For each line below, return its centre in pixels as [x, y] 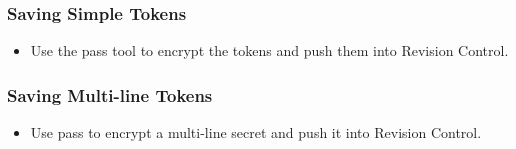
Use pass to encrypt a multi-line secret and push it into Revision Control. [256, 132]
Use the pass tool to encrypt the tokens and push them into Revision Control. [269, 50]
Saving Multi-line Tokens [110, 94]
